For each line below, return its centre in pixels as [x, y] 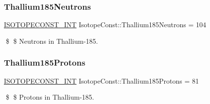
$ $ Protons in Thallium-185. [50, 97]
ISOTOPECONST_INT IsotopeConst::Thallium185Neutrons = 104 [105, 25]
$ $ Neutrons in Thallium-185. [52, 41]
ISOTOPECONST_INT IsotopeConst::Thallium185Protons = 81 [102, 80]
